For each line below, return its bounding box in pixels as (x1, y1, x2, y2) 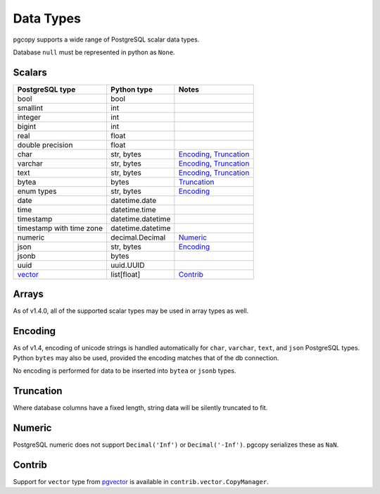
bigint (17, 121, 37, 131)
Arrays (13, 288, 44, 300)
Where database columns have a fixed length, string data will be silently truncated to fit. (13, 403, 268, 412)
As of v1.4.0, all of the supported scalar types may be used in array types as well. (13, 307, 249, 315)
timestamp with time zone (17, 223, 103, 233)
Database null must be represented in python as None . (13, 48, 175, 56)
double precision (17, 140, 73, 149)
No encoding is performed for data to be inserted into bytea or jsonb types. (13, 366, 236, 375)
